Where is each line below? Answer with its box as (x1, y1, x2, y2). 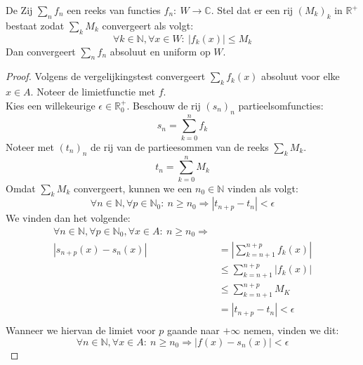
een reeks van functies (67, 3, 161, 17)
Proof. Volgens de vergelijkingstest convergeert (6, 69, 206, 84)
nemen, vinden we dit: (243, 323, 339, 338)
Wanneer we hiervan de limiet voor (6, 323, 156, 338)
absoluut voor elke (261, 69, 340, 84)
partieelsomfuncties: (238, 98, 324, 112)
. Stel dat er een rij (211, 3, 293, 17)
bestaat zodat (6, 18, 65, 32)
